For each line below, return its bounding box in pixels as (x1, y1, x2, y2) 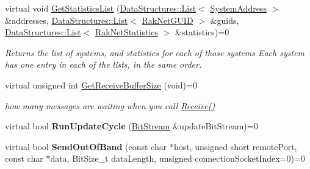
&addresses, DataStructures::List (5, 13, 128, 26)
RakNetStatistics (95, 26, 159, 38)
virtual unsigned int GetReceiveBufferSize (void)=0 (5, 78, 197, 91)
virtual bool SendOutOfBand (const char (5, 140, 167, 153)
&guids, (210, 13, 239, 26)
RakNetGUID (142, 13, 193, 26)
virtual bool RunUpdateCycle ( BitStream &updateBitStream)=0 (5, 120, 258, 132)
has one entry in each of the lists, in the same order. (5, 58, 202, 71)
